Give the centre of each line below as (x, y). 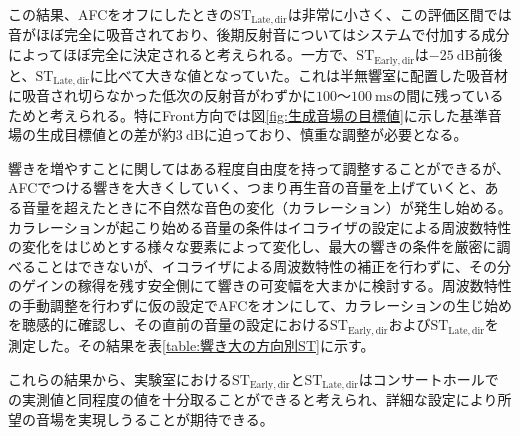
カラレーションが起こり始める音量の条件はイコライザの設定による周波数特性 (260, 226)
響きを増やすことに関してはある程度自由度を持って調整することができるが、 (259, 167)
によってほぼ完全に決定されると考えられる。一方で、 (182, 54)
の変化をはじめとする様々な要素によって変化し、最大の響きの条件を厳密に (252, 246)
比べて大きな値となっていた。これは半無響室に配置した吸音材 (306, 74)
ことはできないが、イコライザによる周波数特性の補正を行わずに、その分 (273, 265)
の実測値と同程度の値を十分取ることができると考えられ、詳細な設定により (253, 398)
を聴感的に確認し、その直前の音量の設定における (169, 324)
